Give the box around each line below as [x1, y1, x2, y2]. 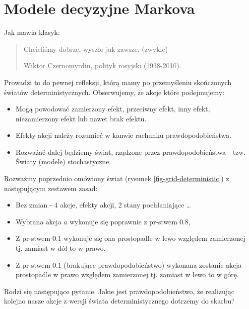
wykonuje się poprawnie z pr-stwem [69, 216, 178, 226]
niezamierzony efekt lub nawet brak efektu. [15, 113, 147, 123]
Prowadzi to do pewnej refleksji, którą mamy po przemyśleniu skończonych [4, 77, 232, 87]
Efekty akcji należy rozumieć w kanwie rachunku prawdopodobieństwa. [15, 130, 232, 140]
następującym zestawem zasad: [4, 183, 98, 193]
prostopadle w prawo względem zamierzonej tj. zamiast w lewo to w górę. [15, 269, 239, 280]
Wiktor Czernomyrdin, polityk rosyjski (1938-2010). [23, 60, 182, 71]
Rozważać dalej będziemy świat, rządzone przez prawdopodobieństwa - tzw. [15, 146, 246, 157]
